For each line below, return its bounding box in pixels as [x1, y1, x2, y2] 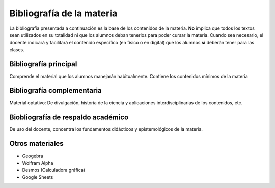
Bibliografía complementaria [9, 86, 102, 95]
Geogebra [22, 153, 43, 159]
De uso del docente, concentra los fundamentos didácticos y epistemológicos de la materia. [9, 126, 203, 132]
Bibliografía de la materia [9, 8, 118, 19]
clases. [9, 46, 25, 53]
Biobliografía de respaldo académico [9, 113, 129, 122]
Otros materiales [9, 139, 64, 148]
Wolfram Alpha [22, 160, 53, 166]
